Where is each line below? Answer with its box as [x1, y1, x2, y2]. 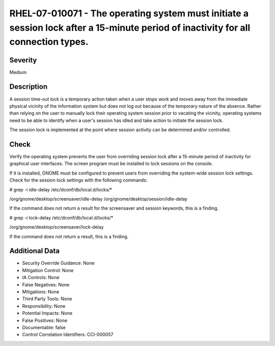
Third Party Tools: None [22, 296, 72, 302]
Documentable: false [22, 324, 66, 330]
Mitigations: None [22, 289, 60, 295]
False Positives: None [22, 317, 68, 324]
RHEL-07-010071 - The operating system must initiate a [9, 8, 249, 19]
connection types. [9, 36, 89, 48]
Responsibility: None [22, 303, 66, 309]
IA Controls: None [22, 275, 60, 281]
